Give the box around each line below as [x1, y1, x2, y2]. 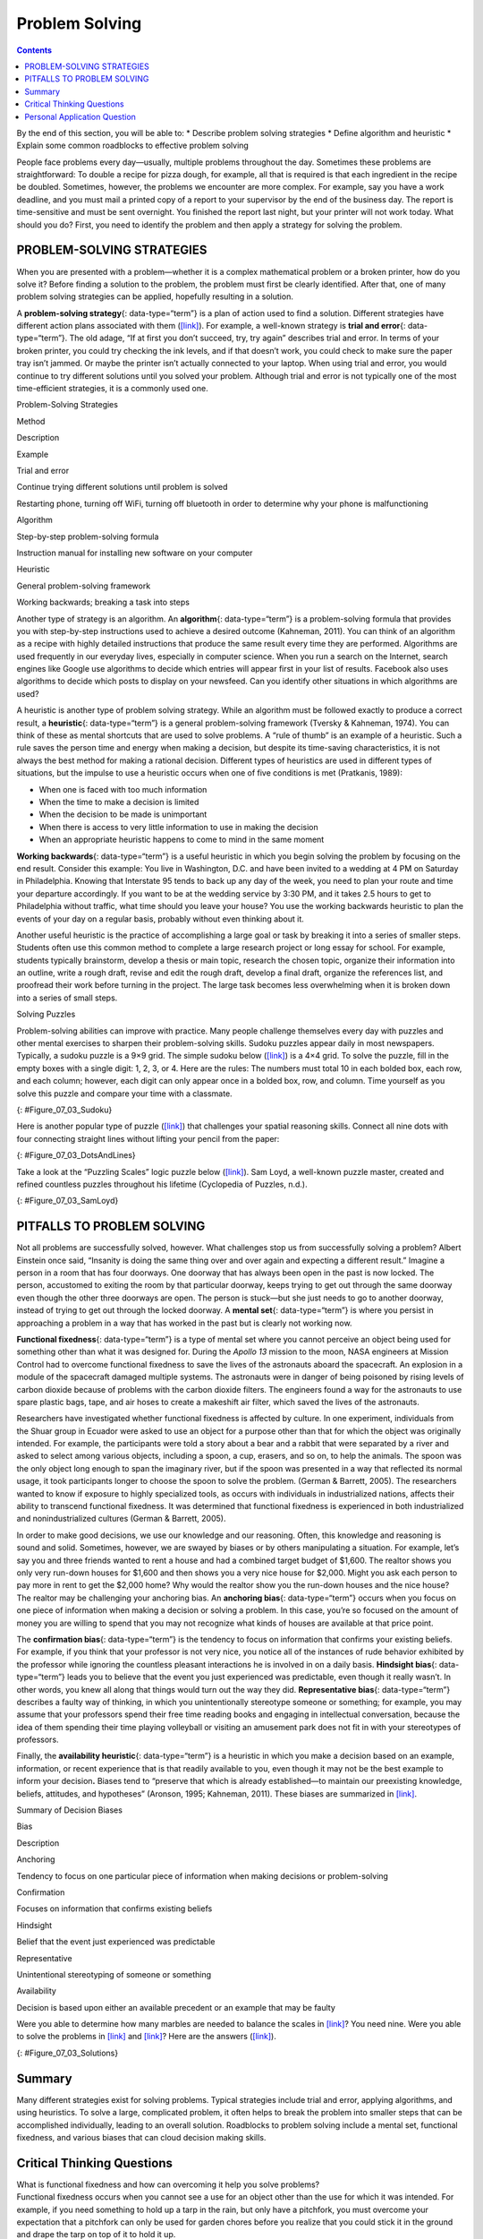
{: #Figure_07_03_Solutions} [16, 2047, 119, 2058]
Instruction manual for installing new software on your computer [16, 547, 253, 558]
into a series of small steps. [16, 992, 118, 1003]
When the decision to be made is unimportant [38, 809, 208, 819]
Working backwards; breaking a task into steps [16, 596, 190, 608]
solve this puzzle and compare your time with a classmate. [16, 1088, 233, 1099]
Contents [16, 45, 53, 56]
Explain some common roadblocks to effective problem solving [16, 140, 250, 151]
